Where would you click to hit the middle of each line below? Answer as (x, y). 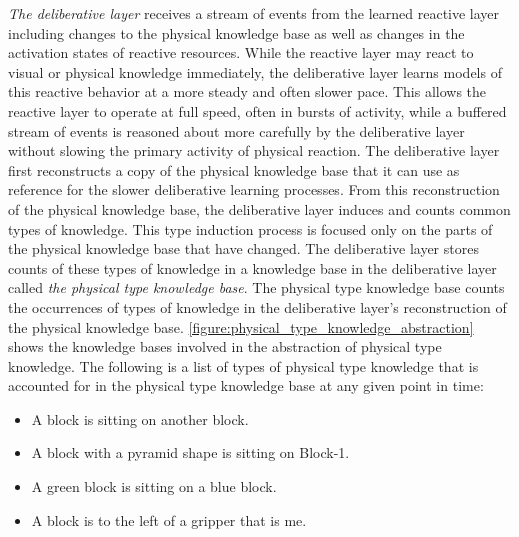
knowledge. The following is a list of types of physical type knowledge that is (243, 365)
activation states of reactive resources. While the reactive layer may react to (241, 52)
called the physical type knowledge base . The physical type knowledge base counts (256, 287)
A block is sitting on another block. (140, 418)
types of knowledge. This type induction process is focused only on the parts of (250, 228)
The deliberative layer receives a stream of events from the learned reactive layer (254, 13)
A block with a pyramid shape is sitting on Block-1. (190, 452)
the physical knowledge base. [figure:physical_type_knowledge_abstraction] (241, 326)
